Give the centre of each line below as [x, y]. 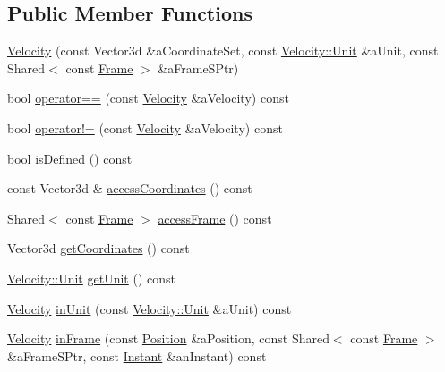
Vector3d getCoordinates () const [98, 248]
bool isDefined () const [70, 158]
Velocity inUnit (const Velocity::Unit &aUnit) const [150, 308]
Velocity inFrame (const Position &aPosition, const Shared [168, 338]
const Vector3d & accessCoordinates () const [130, 188]
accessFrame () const [215, 218]
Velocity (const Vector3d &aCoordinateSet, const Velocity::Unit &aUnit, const [223, 51]
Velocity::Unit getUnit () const [91, 278]
